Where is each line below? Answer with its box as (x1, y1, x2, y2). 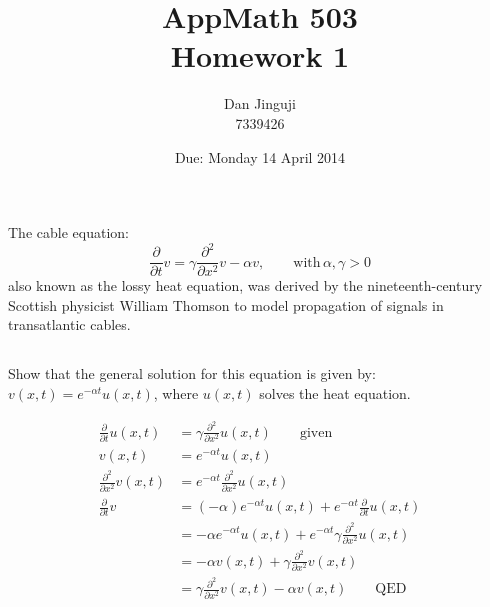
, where (153, 383, 199, 404)
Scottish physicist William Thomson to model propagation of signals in (8, 294, 444, 315)
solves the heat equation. (259, 383, 411, 404)
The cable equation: (8, 222, 129, 243)
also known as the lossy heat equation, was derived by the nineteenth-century (8, 275, 483, 296)
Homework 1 (170, 35, 350, 76)
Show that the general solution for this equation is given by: (8, 363, 376, 384)
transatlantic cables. (8, 314, 131, 335)
